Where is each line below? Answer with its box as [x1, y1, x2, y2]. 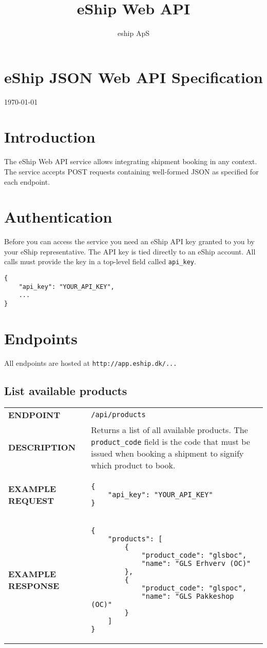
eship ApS [118, 28, 149, 38]
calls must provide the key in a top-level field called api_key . [4, 256, 196, 267]
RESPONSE [8, 579, 60, 592]
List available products [4, 382, 127, 398]
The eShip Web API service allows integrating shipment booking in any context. [4, 156, 257, 167]
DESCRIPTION [8, 441, 76, 454]
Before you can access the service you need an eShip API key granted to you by [4, 236, 255, 247]
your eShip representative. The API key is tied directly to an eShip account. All [4, 246, 256, 257]
